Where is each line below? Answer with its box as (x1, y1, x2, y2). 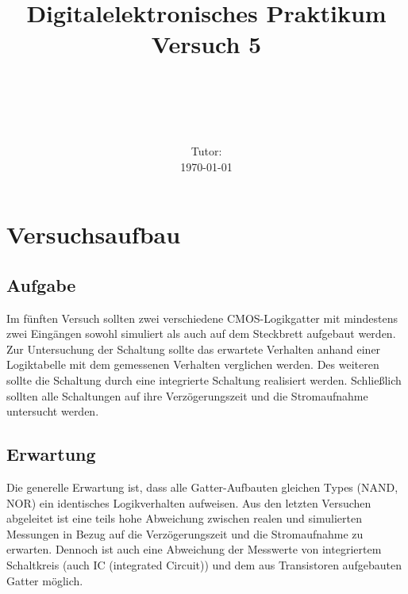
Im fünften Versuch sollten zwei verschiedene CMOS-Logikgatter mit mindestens (6, 309, 398, 326)
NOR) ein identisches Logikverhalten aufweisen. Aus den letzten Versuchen (6, 494, 371, 511)
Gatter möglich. (6, 572, 83, 588)
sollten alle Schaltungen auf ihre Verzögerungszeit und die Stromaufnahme (6, 387, 368, 404)
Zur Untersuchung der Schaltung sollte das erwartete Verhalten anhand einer (6, 340, 381, 357)
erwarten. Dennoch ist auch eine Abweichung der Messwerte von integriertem (6, 541, 382, 558)
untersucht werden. (6, 403, 99, 420)
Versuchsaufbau (6, 218, 181, 251)
